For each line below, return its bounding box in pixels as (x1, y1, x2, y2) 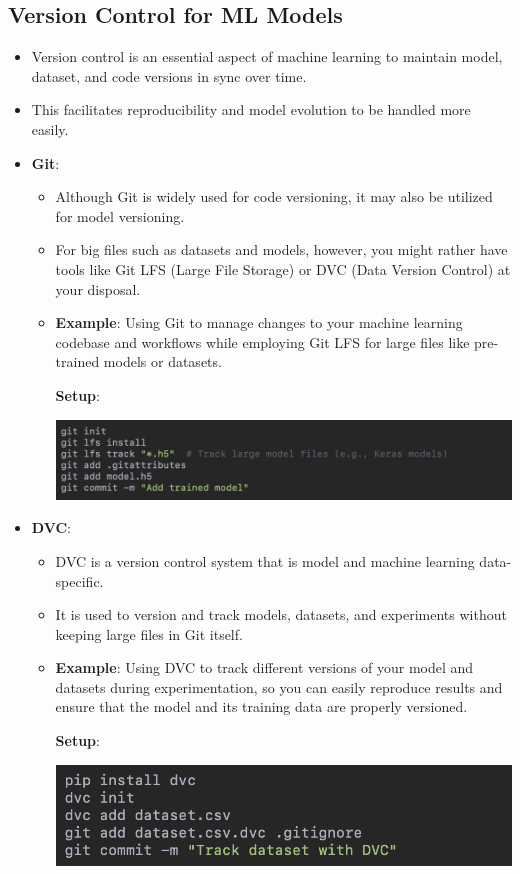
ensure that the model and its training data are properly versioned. (55, 696, 468, 717)
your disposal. (55, 278, 141, 299)
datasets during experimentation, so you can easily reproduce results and (55, 676, 503, 697)
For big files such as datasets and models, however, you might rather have (55, 239, 508, 260)
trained (55, 351, 100, 372)
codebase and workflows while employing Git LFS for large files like (55, 331, 470, 352)
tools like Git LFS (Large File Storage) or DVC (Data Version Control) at (55, 258, 511, 279)
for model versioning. (55, 205, 185, 226)
